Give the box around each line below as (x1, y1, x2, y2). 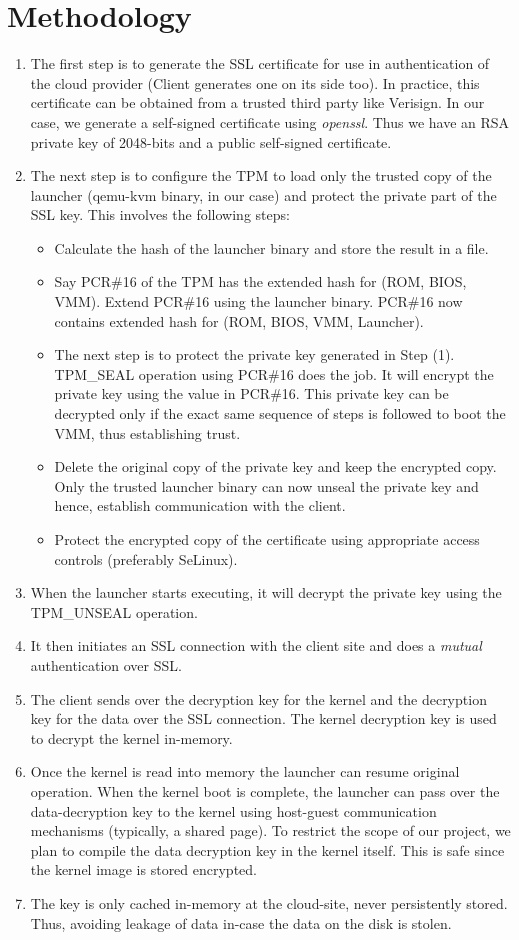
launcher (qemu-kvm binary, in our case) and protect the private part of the (30, 184, 497, 205)
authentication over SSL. (30, 654, 182, 675)
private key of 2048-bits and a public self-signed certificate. (30, 131, 392, 152)
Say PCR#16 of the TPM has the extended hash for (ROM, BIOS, (54, 271, 467, 292)
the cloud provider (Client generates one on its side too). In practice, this (30, 72, 480, 93)
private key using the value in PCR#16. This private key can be (54, 383, 449, 404)
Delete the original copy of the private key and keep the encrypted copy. (54, 456, 497, 477)
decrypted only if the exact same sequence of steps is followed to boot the (54, 403, 506, 424)
